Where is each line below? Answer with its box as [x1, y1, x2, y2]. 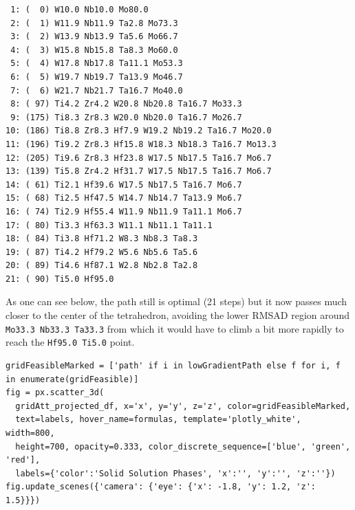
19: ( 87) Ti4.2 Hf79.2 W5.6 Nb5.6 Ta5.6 [6, 247, 198, 257]
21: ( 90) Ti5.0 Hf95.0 [6, 274, 114, 284]
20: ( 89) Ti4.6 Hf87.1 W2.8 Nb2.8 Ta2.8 [6, 260, 198, 271]
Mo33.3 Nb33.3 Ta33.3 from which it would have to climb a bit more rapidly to [6, 321, 344, 335]
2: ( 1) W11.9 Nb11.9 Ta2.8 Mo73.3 [10, 18, 178, 28]
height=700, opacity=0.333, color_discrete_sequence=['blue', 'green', [15, 441, 351, 452]
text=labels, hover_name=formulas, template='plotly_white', [15, 414, 301, 425]
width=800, [6, 428, 55, 438]
